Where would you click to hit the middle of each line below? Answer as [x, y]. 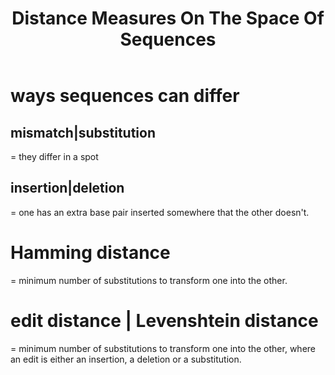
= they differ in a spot [54, 156]
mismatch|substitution [83, 132]
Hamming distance [90, 253]
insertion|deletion [67, 188]
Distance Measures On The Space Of [168, 18]
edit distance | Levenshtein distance [164, 320]
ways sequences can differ [125, 96]
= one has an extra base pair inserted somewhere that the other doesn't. [160, 212]
